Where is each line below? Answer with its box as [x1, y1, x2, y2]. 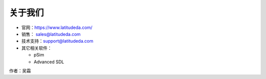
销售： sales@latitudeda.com [21, 31, 81, 37]
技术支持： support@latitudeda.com [21, 38, 94, 44]
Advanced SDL [33, 59, 64, 65]
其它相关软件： [21, 45, 52, 51]
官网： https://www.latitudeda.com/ [21, 25, 93, 30]
